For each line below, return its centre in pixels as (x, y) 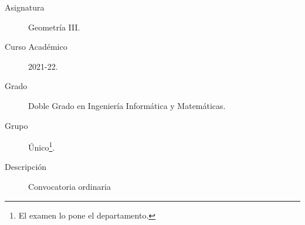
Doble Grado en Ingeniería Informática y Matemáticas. (127, 105)
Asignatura (25, 7)
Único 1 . (42, 146)
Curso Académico (36, 47)
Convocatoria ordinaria (70, 186)
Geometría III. (54, 27)
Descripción (26, 167)
